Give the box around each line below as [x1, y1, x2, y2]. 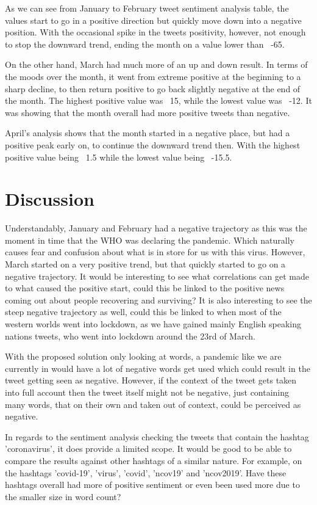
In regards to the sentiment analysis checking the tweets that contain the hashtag [5, 430, 309, 443]
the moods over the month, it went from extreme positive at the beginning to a [5, 70, 301, 82]
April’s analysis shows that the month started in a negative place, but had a [5, 126, 290, 139]
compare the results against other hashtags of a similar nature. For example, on [5, 454, 302, 467]
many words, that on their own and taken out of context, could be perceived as [5, 398, 301, 410]
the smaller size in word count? [5, 490, 121, 503]
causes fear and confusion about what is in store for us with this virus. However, [5, 245, 305, 258]
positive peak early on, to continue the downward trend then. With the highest [5, 138, 301, 151]
